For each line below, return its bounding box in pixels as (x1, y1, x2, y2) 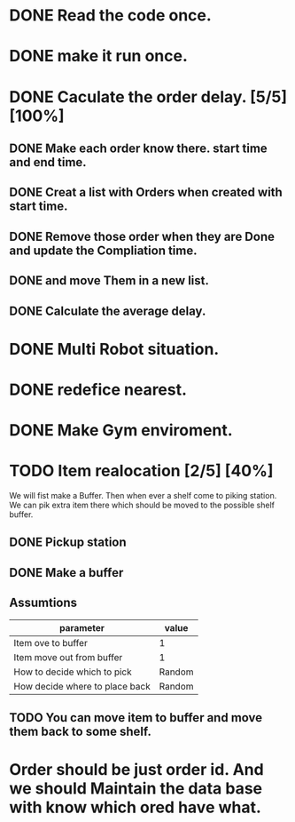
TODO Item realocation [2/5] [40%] (9, 461, 274, 481)
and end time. (9, 155, 87, 170)
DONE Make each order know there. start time (9, 140, 268, 156)
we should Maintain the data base (9, 778, 263, 799)
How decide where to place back (13, 680, 151, 692)
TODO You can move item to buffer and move (9, 710, 263, 725)
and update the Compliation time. (9, 243, 198, 258)
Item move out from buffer (13, 650, 123, 663)
